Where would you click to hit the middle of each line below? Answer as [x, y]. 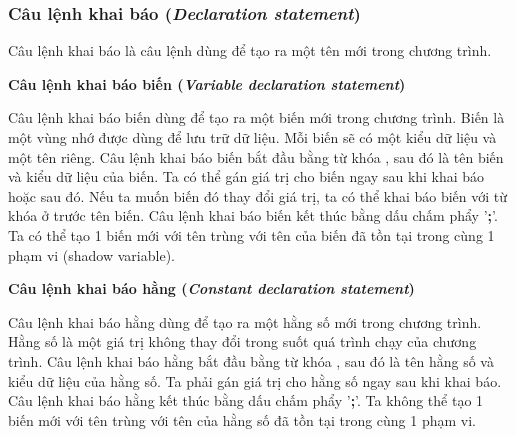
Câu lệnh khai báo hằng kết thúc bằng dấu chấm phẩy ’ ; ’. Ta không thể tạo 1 [246, 400]
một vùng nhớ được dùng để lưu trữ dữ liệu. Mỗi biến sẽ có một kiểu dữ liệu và [252, 137]
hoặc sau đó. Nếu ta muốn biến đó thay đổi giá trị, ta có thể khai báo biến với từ [258, 195]
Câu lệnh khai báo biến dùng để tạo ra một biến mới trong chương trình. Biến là [256, 117]
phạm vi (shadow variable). [91, 254]
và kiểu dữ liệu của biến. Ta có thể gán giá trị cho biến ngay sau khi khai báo [246, 176]
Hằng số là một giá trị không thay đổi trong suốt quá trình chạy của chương [242, 341]
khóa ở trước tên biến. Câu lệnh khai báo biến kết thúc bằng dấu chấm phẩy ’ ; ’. [253, 215]
